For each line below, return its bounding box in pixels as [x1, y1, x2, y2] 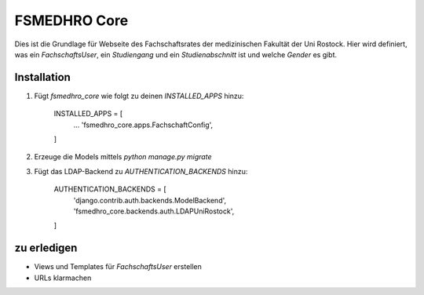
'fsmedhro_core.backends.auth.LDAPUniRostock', [73, 206, 235, 216]
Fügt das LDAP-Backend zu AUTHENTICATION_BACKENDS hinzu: [34, 166, 248, 176]
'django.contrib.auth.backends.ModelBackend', [73, 195, 227, 205]
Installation [14, 71, 71, 84]
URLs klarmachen [34, 273, 92, 282]
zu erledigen [14, 242, 78, 255]
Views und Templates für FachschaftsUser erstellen [34, 262, 202, 271]
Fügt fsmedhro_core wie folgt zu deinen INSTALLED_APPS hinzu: [34, 91, 244, 100]
